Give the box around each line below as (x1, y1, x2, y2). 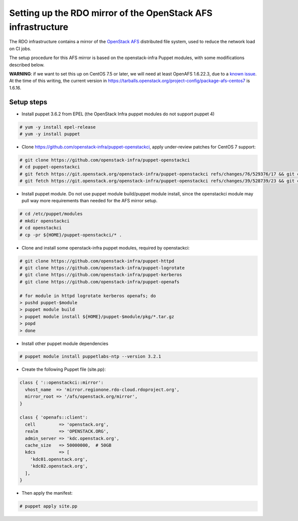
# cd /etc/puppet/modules (19, 211, 83, 217)
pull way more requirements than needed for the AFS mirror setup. (21, 198, 158, 204)
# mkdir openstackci (19, 218, 70, 224)
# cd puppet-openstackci (19, 164, 80, 170)
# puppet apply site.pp (19, 503, 78, 509)
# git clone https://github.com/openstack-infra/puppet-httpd (19, 258, 174, 263)
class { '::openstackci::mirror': (19, 380, 104, 385)
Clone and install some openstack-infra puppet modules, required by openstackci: (21, 245, 190, 251)
